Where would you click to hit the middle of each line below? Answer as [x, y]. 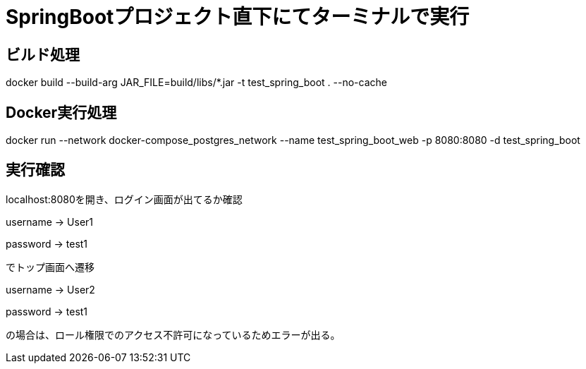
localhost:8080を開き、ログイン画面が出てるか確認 [124, 199]
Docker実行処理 [61, 112]
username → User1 [50, 222]
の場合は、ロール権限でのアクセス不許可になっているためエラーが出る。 [173, 334]
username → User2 [50, 289]
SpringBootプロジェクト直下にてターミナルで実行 [238, 17]
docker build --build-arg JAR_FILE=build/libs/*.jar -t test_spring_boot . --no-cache [196, 83]
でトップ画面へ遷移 [50, 267]
